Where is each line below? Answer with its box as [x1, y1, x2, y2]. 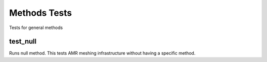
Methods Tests [9, 7, 72, 18]
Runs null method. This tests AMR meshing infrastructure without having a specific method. [9, 50, 196, 56]
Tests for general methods [9, 25, 63, 31]
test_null [9, 37, 37, 46]
